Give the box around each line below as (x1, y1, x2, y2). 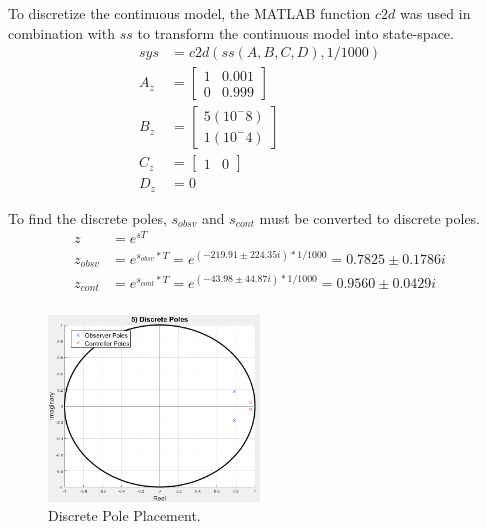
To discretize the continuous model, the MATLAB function (8, 3, 371, 23)
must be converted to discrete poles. (259, 207, 481, 228)
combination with (8, 22, 115, 43)
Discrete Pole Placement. (48, 505, 201, 526)
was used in (399, 3, 471, 23)
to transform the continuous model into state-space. (137, 22, 454, 43)
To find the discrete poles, (8, 207, 167, 228)
